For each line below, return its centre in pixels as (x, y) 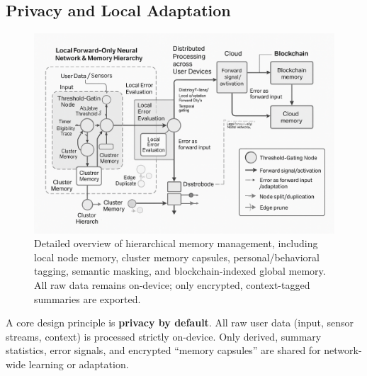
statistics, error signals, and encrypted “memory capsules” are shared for (163, 350)
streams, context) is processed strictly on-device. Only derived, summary (164, 336)
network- (343, 350)
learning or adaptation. (79, 364)
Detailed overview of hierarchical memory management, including (176, 243)
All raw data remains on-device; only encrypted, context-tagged (172, 284)
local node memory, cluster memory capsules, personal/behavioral (177, 257)
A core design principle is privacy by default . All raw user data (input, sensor (180, 323)
